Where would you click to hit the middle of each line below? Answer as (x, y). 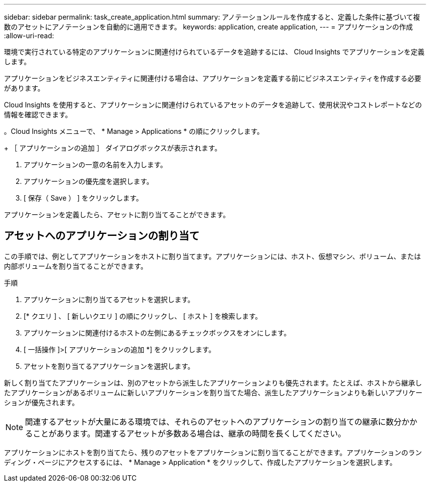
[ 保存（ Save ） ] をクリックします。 (83, 198)
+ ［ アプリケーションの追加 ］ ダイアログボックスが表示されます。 (113, 148)
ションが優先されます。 (41, 402)
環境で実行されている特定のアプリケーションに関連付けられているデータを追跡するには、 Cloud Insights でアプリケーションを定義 (214, 52)
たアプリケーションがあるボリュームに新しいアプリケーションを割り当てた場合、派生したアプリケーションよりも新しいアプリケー (213, 392)
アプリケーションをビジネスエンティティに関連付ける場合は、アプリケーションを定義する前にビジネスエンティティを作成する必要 (213, 78)
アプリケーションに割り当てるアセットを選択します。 (109, 299)
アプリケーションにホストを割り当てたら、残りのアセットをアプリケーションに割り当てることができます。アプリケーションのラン (213, 452)
